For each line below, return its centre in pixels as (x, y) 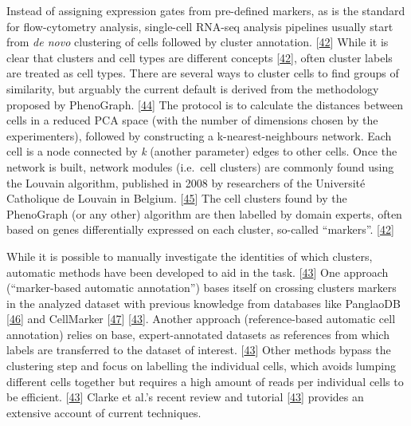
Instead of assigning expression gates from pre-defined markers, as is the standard (206, 10)
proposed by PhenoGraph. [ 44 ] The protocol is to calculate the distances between (205, 104)
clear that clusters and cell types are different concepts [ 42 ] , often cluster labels (200, 57)
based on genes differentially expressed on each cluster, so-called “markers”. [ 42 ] (200, 229)
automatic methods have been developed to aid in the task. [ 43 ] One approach (198, 272)
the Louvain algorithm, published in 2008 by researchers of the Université (186, 182)
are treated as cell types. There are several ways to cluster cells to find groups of (203, 73)
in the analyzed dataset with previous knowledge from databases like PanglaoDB (204, 303)
